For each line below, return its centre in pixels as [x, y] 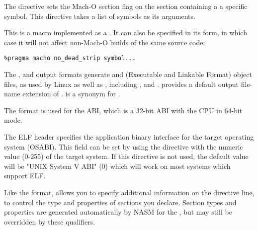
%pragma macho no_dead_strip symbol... [70, 58]
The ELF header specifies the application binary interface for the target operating [129, 137]
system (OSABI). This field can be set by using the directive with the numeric [124, 146]
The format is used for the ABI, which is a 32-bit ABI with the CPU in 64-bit [123, 110]
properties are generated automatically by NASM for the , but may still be [118, 212]
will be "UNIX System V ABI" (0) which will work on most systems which [117, 166]
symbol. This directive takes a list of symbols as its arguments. [100, 16]
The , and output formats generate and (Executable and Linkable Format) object [128, 74]
